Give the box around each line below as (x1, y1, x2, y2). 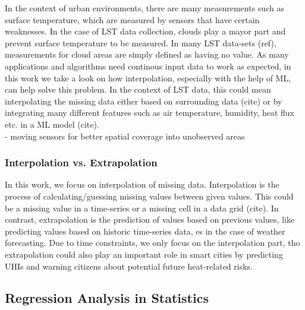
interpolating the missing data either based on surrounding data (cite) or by (5, 94, 282, 107)
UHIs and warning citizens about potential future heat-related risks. (5, 260, 253, 272)
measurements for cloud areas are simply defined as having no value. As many (5, 48, 289, 61)
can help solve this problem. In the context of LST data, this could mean (5, 83, 271, 96)
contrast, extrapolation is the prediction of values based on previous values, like (5, 213, 295, 226)
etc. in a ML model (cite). (5, 118, 99, 130)
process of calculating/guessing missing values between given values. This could (5, 189, 294, 202)
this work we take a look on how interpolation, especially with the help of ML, (5, 71, 291, 84)
